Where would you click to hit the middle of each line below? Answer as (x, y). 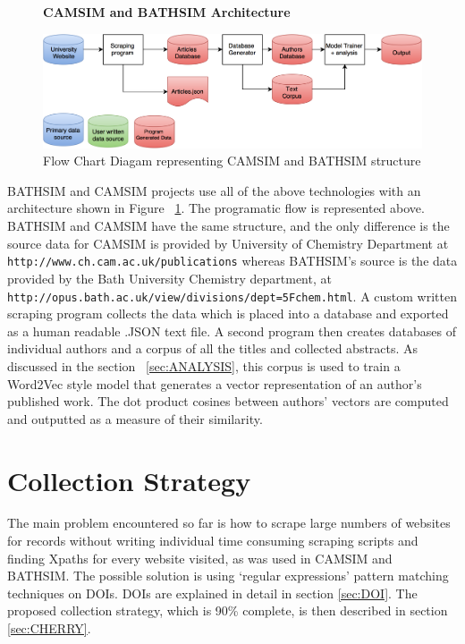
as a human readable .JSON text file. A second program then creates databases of (232, 330)
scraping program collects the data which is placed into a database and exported (228, 314)
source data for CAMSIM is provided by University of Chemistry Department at (228, 243)
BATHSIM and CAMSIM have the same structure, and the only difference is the (228, 226)
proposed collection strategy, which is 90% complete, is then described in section (228, 610)
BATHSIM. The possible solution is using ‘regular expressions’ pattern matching (228, 576)
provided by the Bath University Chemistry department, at (169, 278)
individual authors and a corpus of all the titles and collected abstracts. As (213, 348)
